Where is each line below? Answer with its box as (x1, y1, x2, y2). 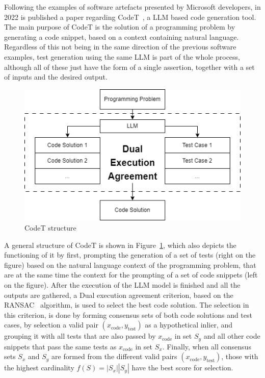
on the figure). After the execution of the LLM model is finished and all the (4, 280, 241, 290)
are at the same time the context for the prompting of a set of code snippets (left (4, 269, 258, 280)
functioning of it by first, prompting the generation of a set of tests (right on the (4, 249, 256, 260)
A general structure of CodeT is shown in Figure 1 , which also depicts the (4, 239, 236, 250)
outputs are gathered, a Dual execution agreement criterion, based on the (4, 289, 233, 300)
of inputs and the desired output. (4, 71, 108, 82)
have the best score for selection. (131, 362, 233, 373)
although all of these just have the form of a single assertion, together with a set (4, 61, 255, 72)
